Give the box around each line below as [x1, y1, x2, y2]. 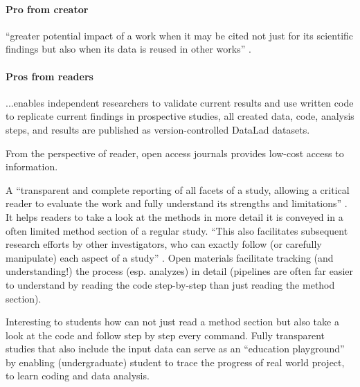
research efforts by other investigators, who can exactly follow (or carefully [6, 237, 322, 251]
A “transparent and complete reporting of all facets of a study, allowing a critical [6, 182, 350, 197]
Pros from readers [6, 69, 93, 83]
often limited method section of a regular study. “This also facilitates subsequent [6, 223, 348, 237]
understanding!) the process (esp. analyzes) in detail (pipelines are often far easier [6, 264, 354, 278]
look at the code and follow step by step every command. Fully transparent [6, 327, 325, 342]
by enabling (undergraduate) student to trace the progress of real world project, [6, 354, 345, 369]
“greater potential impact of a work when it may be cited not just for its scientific [6, 28, 354, 42]
